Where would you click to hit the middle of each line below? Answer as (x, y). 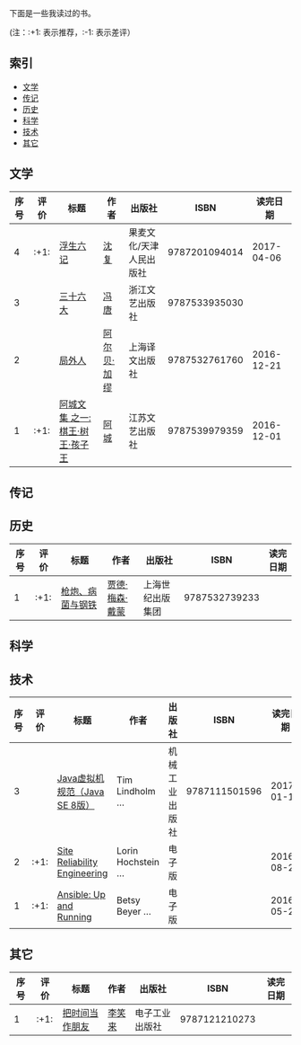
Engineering (82, 873)
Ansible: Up (81, 895)
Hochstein (138, 863)
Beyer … (134, 912)
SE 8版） (76, 805)
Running (74, 917)
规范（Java (81, 792)
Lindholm (136, 792)
